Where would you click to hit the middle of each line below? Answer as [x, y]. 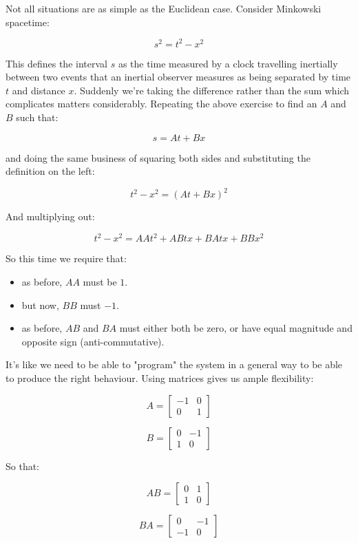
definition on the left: [50, 171]
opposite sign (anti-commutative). [93, 341]
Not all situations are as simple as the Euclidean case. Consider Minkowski [164, 8]
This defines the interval [56, 63]
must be [100, 282]
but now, [40, 305]
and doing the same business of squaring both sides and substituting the [158, 157]
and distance [39, 90]
